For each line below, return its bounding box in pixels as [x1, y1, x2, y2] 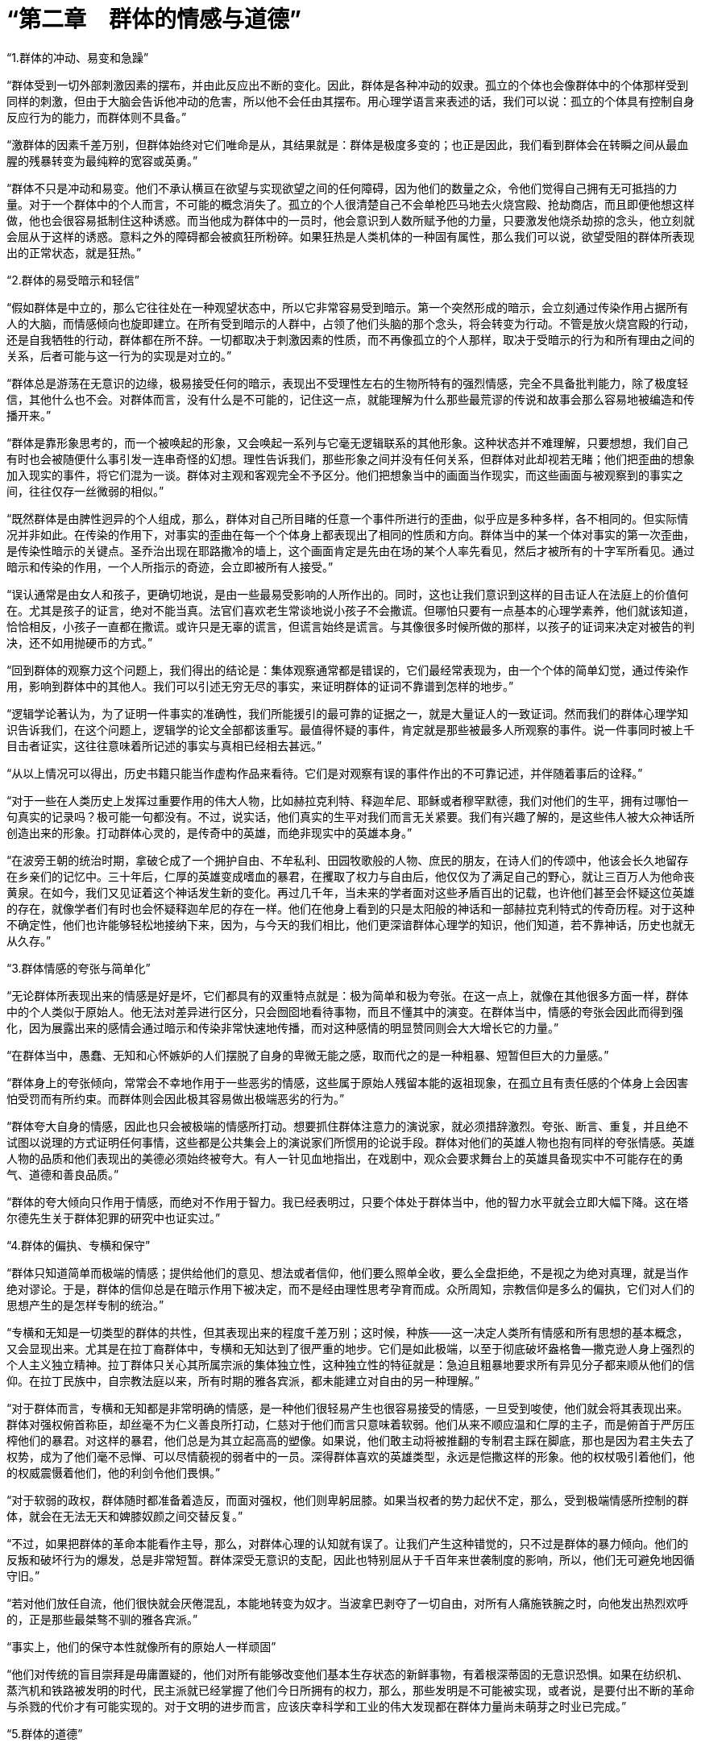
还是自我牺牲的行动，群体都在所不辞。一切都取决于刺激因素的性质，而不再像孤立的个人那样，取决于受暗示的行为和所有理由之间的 [6, 332, 695, 346]
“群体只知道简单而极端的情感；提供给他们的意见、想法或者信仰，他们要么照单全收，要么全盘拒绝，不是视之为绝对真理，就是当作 [6, 1265, 689, 1280]
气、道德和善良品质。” [6, 1167, 119, 1181]
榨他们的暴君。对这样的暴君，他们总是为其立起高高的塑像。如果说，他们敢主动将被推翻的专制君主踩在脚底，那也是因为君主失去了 [6, 1433, 695, 1447]
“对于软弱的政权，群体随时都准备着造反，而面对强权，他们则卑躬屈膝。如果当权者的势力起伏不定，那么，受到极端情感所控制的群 [6, 1492, 689, 1507]
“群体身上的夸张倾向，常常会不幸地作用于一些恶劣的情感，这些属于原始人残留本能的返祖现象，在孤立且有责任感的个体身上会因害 [6, 1075, 689, 1089]
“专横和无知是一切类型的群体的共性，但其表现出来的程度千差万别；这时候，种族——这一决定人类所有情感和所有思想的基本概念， [6, 1325, 689, 1339]
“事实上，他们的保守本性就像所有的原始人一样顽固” [6, 1639, 276, 1654]
